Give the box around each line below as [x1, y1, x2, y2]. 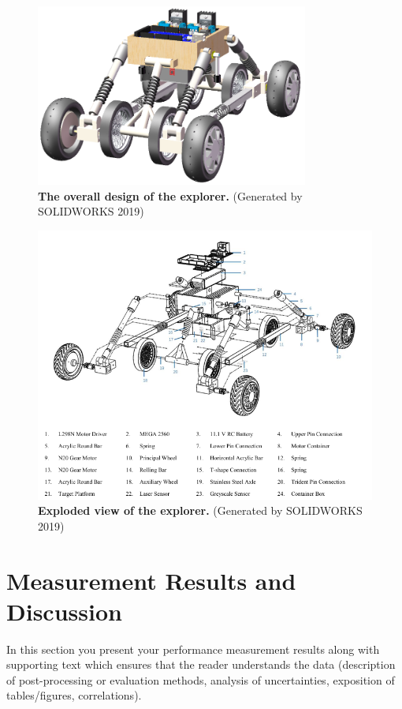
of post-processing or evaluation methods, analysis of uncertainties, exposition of [6, 671, 395, 688]
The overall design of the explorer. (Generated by [38, 187, 303, 204]
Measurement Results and [6, 564, 296, 596]
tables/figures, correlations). [6, 687, 142, 703]
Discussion [6, 595, 122, 627]
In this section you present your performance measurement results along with [6, 640, 380, 657]
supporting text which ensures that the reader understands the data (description [6, 656, 396, 673]
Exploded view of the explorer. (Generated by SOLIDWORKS [38, 502, 363, 519]
